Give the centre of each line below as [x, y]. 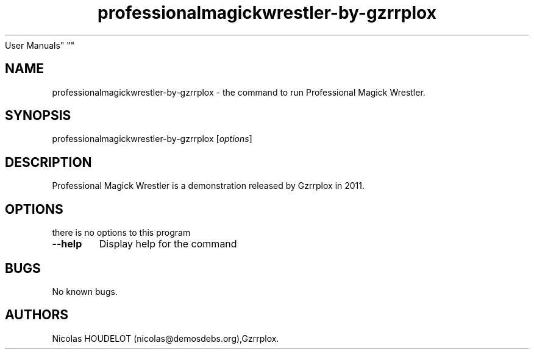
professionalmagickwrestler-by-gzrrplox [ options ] [152, 139]
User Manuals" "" [40, 45]
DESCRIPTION [48, 162]
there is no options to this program [121, 233]
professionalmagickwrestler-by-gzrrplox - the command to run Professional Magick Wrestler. [239, 92]
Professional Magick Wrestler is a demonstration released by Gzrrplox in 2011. [208, 186]
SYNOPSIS [38, 116]
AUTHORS [37, 315]
